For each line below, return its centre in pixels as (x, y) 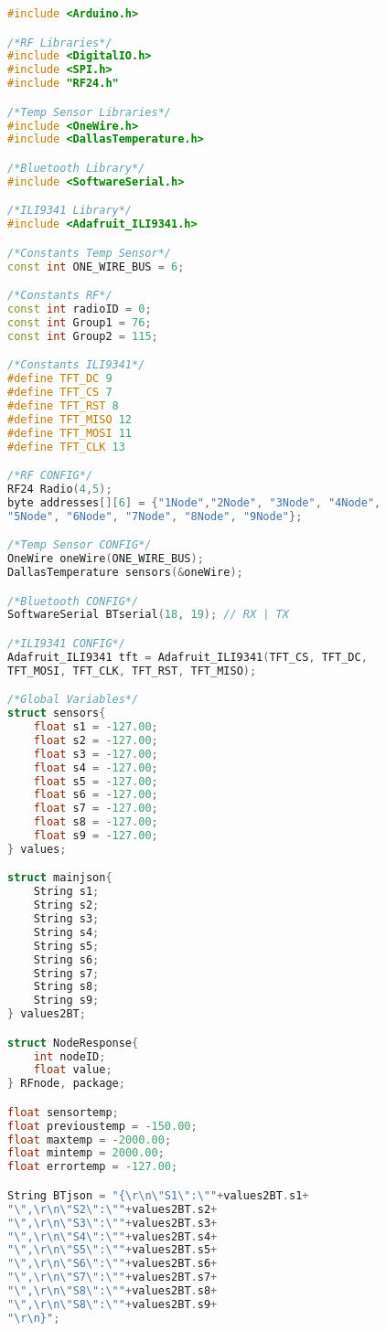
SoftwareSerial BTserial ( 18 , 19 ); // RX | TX (148, 615)
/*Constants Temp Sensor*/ (89, 253)
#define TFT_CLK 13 (66, 447)
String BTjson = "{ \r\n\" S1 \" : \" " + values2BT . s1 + (158, 1195)
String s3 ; (66, 919)
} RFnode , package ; (66, 1084)
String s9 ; (66, 1001)
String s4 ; (66, 932)
